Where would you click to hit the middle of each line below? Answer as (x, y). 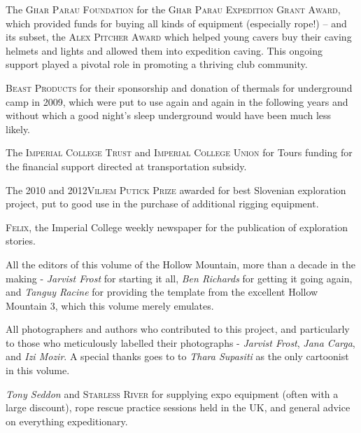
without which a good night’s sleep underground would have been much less (169, 115)
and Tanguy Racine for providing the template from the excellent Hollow (162, 292)
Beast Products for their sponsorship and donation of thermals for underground (179, 87)
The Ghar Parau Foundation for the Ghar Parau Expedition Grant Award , (173, 9)
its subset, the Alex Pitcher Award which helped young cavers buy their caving (179, 37)
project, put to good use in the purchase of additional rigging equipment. (162, 204)
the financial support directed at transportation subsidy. (126, 166)
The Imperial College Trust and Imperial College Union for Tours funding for (179, 152)
